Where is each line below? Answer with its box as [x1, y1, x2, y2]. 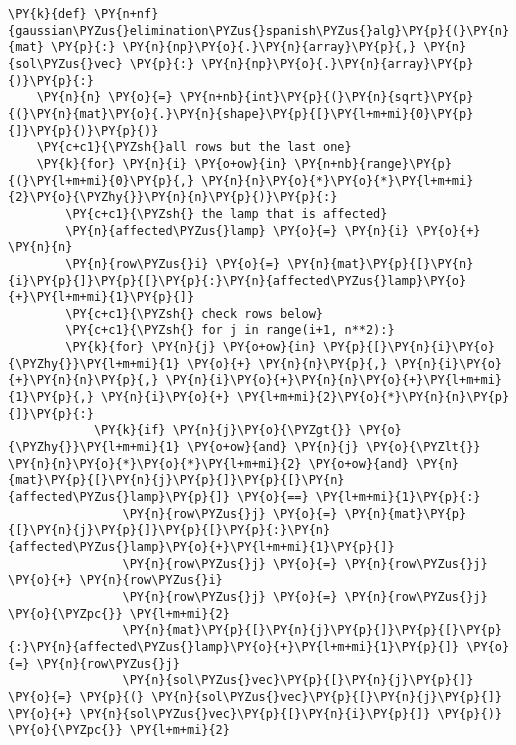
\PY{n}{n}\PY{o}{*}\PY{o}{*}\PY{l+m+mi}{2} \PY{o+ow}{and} [8, 456, 409, 471]
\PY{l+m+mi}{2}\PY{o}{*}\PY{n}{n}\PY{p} [237, 390, 510, 405]
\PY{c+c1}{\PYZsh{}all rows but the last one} [36, 140, 352, 155]
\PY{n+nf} [93, 7, 159, 21]
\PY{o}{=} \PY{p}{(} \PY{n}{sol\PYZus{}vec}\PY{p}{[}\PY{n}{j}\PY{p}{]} [8, 689, 502, 704]
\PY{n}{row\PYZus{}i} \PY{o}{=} [65, 256, 281, 271]
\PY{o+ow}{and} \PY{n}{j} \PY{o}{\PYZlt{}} [186, 440, 481, 455]
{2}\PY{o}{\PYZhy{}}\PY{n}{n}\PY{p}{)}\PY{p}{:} [8, 190, 338, 205]
